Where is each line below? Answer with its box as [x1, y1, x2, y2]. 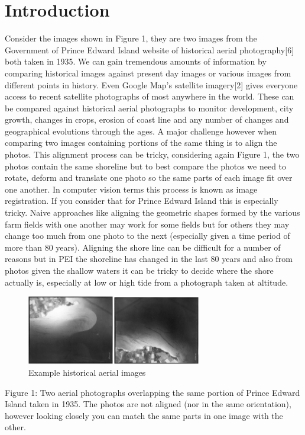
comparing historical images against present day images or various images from [5, 66, 291, 79]
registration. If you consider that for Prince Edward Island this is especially [5, 194, 278, 207]
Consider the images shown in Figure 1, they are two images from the [5, 32, 257, 44]
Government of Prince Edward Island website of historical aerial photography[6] [5, 43, 294, 56]
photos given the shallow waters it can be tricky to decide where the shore [5, 264, 274, 276]
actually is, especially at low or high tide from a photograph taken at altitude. [5, 276, 288, 288]
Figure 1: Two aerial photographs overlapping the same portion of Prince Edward [5, 386, 300, 398]
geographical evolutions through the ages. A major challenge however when [5, 124, 277, 137]
